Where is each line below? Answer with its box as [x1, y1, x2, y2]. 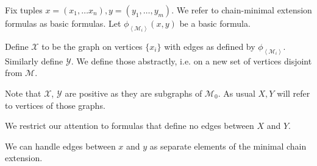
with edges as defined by [164, 40, 255, 52]
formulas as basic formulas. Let [5, 17, 121, 29]
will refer [277, 86, 310, 99]
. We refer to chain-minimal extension [171, 4, 312, 16]
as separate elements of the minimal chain [149, 139, 307, 152]
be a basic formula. [179, 17, 251, 29]
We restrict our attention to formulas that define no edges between [5, 119, 254, 132]
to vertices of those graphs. [5, 99, 105, 111]
